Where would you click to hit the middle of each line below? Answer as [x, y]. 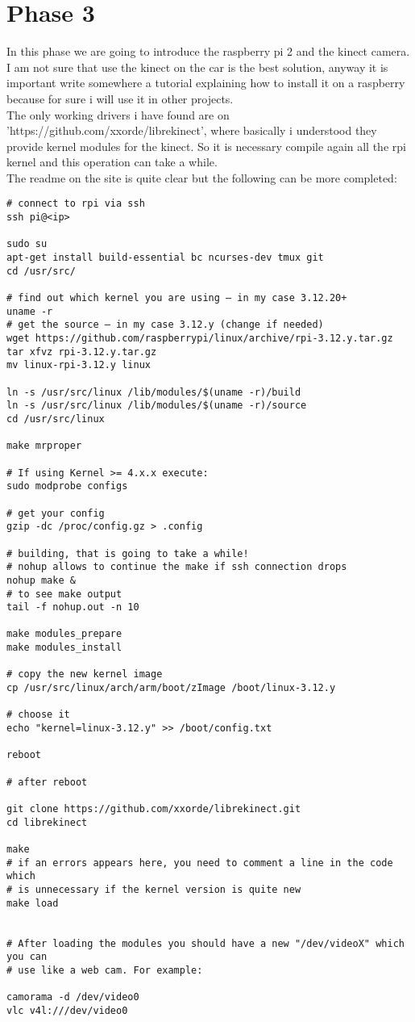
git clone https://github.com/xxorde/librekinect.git [154, 809]
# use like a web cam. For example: [105, 970]
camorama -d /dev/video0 [73, 997]
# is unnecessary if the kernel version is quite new [154, 889]
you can [27, 957]
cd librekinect [47, 822]
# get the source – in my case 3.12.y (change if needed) [165, 325]
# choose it [38, 715]
